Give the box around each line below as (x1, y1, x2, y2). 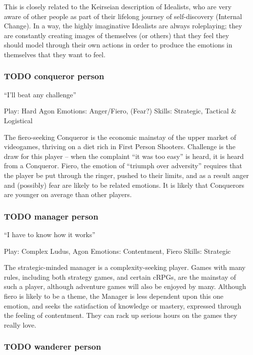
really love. (4, 319, 37, 330)
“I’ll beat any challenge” (4, 89, 77, 99)
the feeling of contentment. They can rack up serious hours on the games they (4, 310, 237, 320)
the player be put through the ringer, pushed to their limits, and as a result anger (4, 170, 249, 180)
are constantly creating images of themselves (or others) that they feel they (4, 30, 229, 40)
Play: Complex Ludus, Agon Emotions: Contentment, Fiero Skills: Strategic (4, 245, 231, 256)
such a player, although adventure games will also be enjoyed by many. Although (4, 281, 246, 291)
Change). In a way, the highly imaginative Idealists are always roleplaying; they (4, 21, 242, 31)
